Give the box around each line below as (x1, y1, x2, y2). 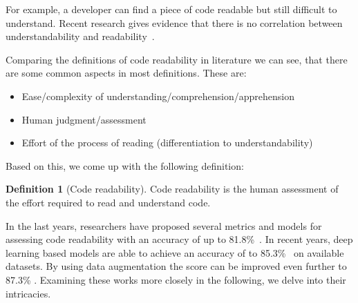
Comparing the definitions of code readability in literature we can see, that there (6, 52, 348, 66)
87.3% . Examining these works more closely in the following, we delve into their (6, 272, 346, 286)
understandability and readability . (6, 29, 155, 43)
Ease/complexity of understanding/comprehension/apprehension (21, 88, 295, 103)
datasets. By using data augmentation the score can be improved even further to (6, 259, 347, 273)
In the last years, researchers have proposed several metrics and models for (6, 218, 322, 233)
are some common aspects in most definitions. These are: (6, 66, 247, 80)
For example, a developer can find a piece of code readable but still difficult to (6, 2, 337, 16)
